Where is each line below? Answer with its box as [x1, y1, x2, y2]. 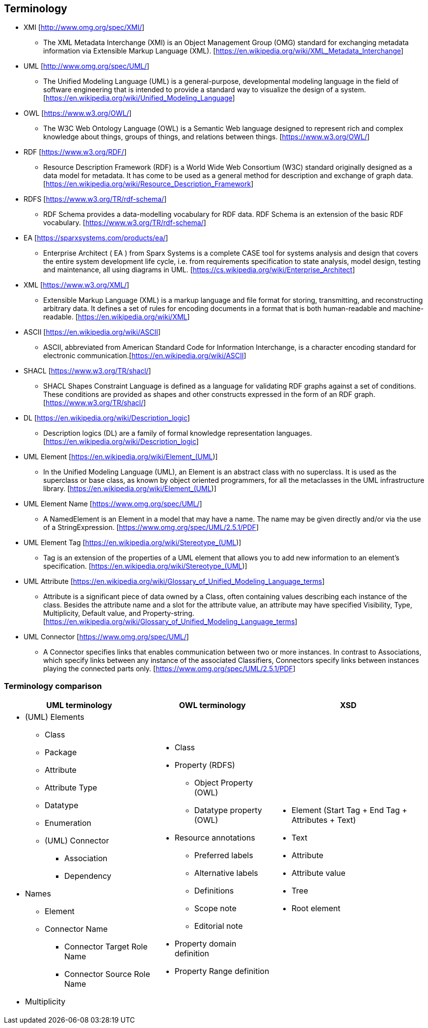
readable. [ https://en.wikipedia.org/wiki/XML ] [43, 313, 190, 321]
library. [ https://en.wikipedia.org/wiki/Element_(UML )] [43, 484, 216, 493]
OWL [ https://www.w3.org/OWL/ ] [24, 109, 132, 118]
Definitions [194, 886, 234, 896]
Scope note [194, 903, 237, 914]
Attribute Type [45, 783, 97, 793]
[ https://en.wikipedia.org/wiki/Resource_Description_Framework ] [43, 180, 254, 188]
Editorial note [194, 921, 243, 931]
